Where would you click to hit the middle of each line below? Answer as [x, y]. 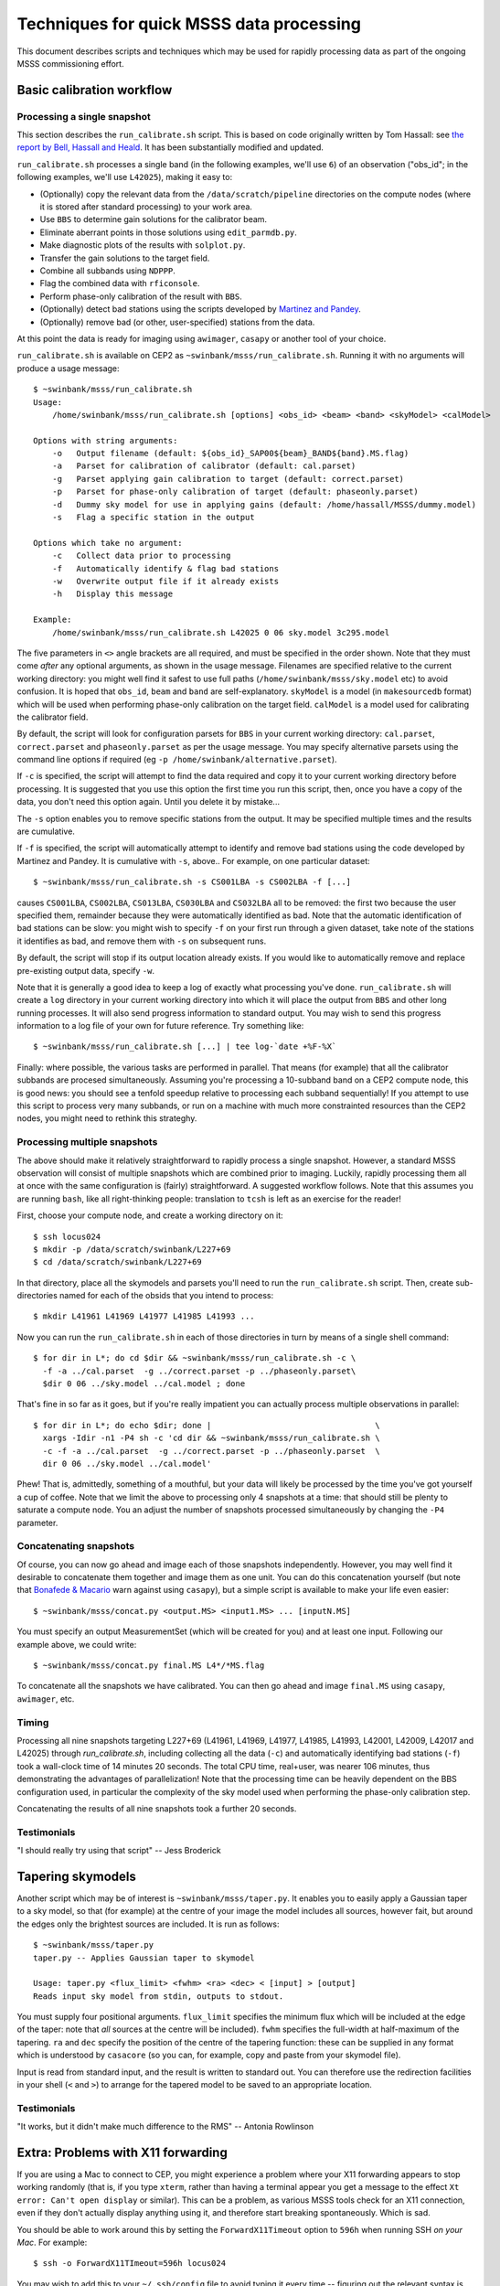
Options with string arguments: [106, 440]
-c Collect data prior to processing [141, 556]
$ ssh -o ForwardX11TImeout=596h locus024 [130, 2264]
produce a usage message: [68, 368]
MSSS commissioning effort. [70, 63]
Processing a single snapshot [84, 116]
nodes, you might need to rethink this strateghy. [107, 1118]
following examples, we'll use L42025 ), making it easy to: [125, 177]
